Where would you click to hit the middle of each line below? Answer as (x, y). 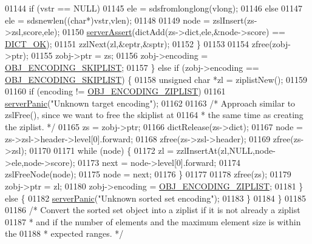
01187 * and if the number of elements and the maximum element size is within (153, 221)
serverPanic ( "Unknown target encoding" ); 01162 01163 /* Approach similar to (150, 103)
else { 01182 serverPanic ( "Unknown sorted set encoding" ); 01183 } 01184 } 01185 (156, 198)
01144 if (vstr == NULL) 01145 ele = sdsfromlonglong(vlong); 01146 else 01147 (154, 8)
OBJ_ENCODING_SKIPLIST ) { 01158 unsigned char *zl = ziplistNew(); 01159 (156, 79)
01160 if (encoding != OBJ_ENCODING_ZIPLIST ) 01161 (115, 91)
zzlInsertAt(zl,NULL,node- (226, 150)
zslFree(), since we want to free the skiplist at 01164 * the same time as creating (154, 115)
